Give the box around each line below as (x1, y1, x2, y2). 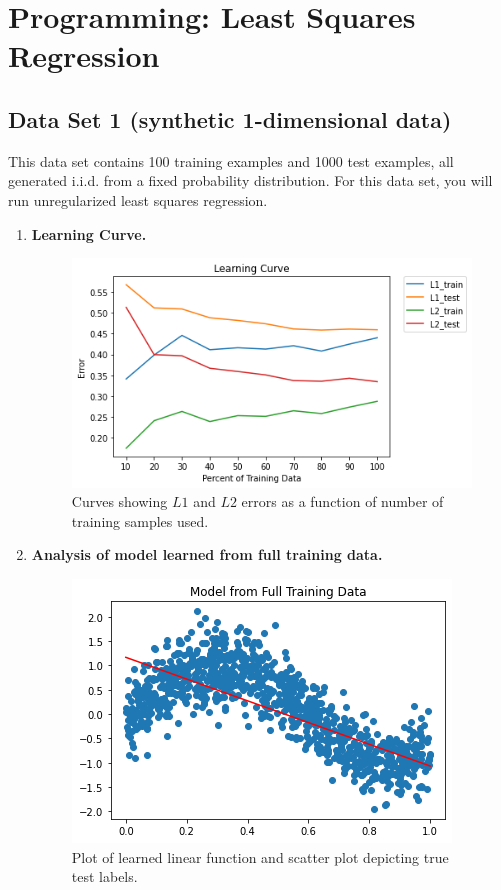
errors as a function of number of (241, 491, 444, 512)
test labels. (71, 866, 138, 887)
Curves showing (71, 491, 168, 512)
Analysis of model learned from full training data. (31, 544, 383, 565)
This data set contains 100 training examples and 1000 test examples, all (8, 150, 454, 171)
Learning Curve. (31, 223, 147, 244)
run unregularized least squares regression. (8, 189, 268, 210)
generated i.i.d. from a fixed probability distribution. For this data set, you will (8, 170, 493, 191)
